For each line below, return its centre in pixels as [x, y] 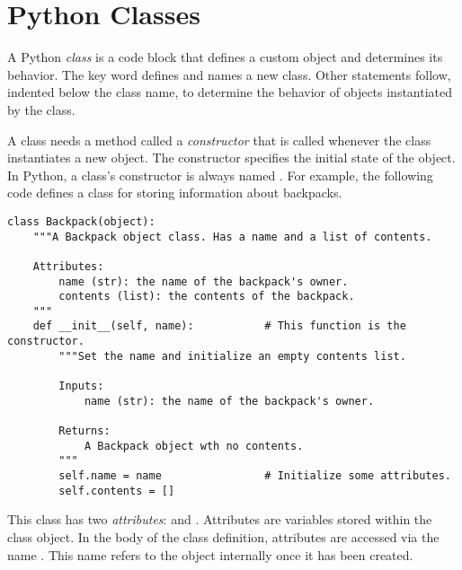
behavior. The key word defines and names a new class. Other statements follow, [229, 74]
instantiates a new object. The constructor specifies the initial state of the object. [231, 158]
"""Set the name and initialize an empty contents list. [232, 356]
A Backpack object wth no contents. [194, 446]
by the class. [41, 109]
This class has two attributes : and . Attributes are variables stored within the [220, 519]
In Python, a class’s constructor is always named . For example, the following [220, 175]
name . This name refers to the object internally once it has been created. [210, 554]
